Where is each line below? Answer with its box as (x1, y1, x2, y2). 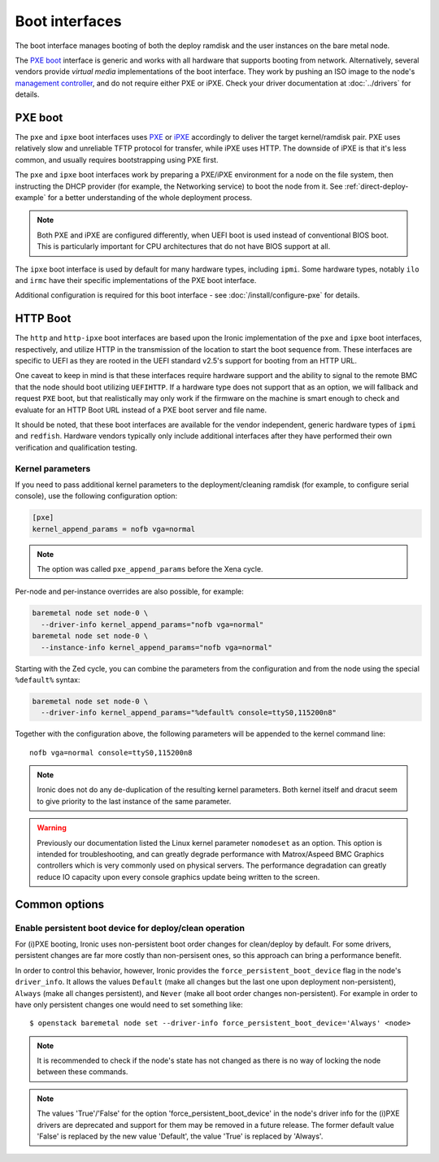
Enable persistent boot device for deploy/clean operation (15, 922, 246, 934)
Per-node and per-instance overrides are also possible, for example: (15, 586, 244, 597)
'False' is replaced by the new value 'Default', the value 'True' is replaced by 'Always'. (37, 1131, 324, 1142)
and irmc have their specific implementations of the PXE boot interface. (15, 275, 257, 285)
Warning (37, 823, 67, 833)
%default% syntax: (15, 675, 80, 685)
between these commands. (37, 1067, 128, 1077)
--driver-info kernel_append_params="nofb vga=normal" (41, 620, 264, 629)
